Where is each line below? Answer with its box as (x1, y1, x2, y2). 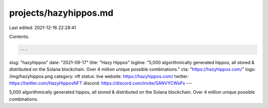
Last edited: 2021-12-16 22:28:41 (9, 25, 76, 31)
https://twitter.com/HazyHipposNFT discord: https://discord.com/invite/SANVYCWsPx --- (9, 80, 193, 86)
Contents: (9, 34, 29, 39)
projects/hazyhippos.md (9, 7, 114, 18)
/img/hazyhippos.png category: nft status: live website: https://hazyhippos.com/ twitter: (9, 73, 189, 79)
